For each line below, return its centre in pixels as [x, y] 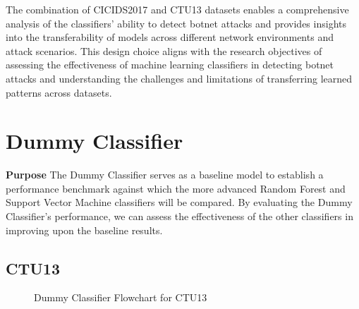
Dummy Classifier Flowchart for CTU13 [121, 297]
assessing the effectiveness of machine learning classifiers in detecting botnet [170, 65]
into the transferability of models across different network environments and [170, 37]
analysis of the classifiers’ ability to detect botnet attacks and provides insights [176, 23]
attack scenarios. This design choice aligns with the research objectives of [164, 50]
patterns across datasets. [59, 92]
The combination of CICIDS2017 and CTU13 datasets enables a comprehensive [177, 9]
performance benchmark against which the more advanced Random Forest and [176, 188]
